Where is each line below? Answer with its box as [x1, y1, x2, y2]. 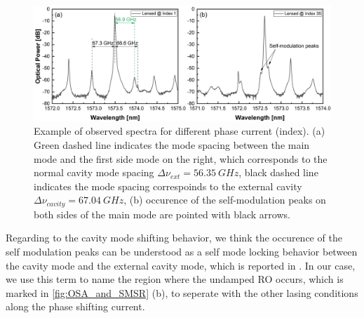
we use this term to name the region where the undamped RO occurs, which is [6, 272, 344, 286]
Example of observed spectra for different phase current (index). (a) [34, 124, 325, 138]
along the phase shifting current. [6, 299, 145, 314]
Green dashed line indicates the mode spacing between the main [34, 137, 310, 152]
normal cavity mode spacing [34, 165, 154, 180]
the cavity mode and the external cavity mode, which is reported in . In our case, [6, 258, 356, 272]
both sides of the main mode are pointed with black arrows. [34, 206, 290, 221]
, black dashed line [238, 165, 318, 180]
